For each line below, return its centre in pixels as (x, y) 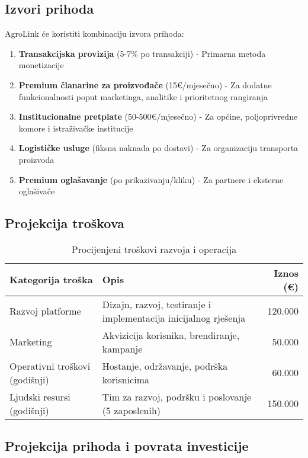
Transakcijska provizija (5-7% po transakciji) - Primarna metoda (142, 53)
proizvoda (36, 159)
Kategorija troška (51, 280)
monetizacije (41, 65)
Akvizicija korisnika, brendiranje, (171, 335)
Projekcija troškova (65, 223)
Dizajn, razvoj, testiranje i (157, 304)
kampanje (122, 348)
